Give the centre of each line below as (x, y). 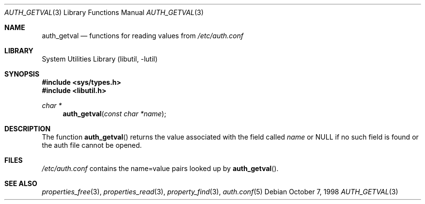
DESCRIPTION (28, 129)
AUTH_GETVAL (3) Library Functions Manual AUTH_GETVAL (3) (104, 12)
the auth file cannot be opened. (92, 145)
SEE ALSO (21, 183)
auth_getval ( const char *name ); (114, 114)
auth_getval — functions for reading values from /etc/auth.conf (143, 36)
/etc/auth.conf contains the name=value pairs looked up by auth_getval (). (160, 168)
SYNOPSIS (22, 74)
